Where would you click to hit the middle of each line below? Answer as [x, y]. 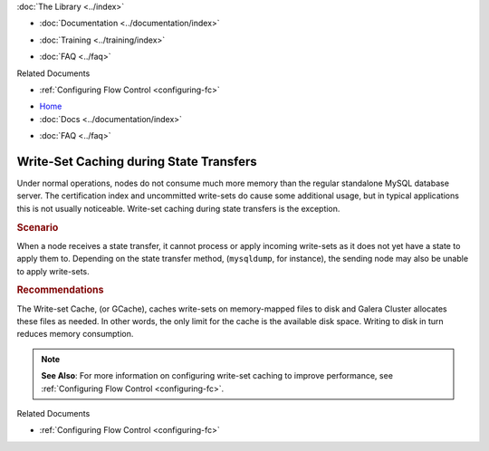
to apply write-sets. [53, 271]
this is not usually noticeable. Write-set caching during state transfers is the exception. [178, 208]
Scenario [38, 227]
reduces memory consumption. [75, 334]
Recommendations [60, 290]
